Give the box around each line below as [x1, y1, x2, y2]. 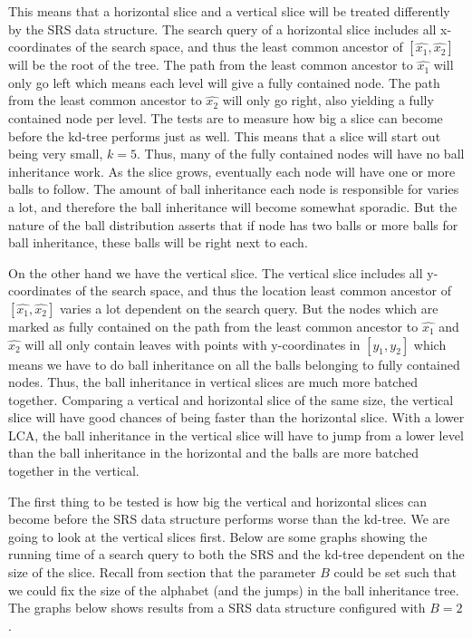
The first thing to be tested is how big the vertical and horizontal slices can [8, 491, 428, 510]
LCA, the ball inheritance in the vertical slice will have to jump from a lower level [8, 425, 464, 444]
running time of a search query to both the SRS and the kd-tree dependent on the [8, 545, 465, 564]
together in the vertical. [8, 461, 140, 480]
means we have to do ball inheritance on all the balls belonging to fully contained [8, 354, 460, 373]
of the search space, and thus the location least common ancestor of [75, 281, 451, 300]
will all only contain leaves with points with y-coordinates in [24, 334, 361, 353]
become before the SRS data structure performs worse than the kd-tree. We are [8, 509, 450, 528]
